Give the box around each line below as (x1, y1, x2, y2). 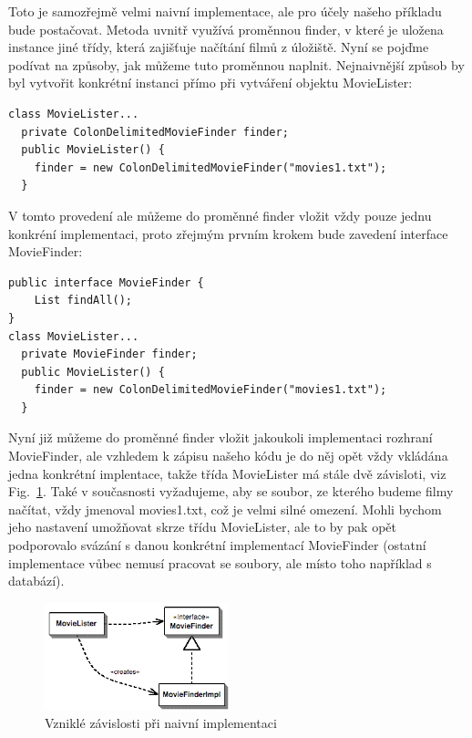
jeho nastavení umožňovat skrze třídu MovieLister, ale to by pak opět (8, 517, 396, 536)
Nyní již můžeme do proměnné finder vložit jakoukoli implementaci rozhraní (8, 428, 433, 447)
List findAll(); (34, 294, 133, 307)
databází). (8, 571, 65, 590)
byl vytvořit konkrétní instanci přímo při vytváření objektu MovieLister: (8, 73, 413, 92)
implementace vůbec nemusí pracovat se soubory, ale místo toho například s (8, 553, 432, 572)
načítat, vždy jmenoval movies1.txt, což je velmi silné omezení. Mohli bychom (8, 499, 442, 518)
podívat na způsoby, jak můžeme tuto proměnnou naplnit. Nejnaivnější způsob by (8, 55, 465, 74)
